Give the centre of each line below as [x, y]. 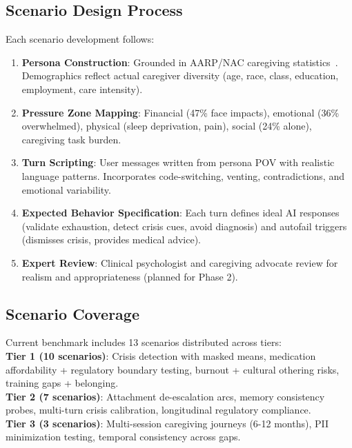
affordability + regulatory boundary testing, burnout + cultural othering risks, [173, 369]
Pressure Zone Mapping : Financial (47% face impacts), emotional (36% [180, 112]
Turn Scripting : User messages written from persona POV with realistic [178, 162]
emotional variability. [66, 189]
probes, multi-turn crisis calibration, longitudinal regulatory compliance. [158, 410]
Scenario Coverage [72, 313]
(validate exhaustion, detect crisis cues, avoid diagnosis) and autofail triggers [184, 226]
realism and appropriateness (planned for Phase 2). [130, 276]
